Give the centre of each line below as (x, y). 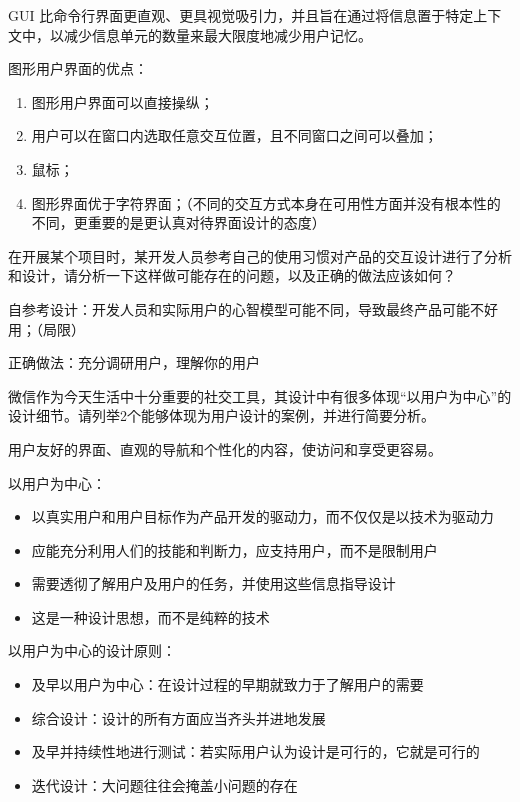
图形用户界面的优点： (78, 68)
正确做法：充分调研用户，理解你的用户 (134, 362)
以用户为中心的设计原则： (92, 650)
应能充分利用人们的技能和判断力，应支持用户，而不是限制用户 (234, 549)
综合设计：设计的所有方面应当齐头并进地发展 (178, 717)
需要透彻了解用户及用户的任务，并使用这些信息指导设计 (213, 583)
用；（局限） (46, 328)
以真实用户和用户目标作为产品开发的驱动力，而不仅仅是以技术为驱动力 (262, 516)
